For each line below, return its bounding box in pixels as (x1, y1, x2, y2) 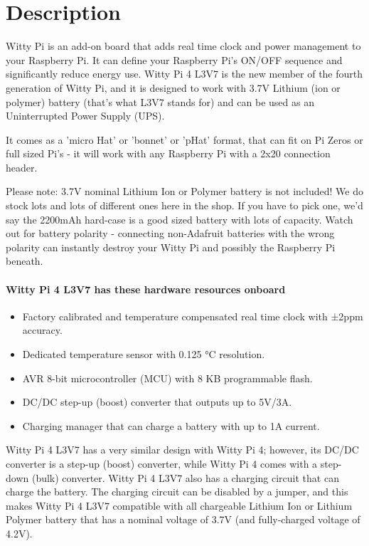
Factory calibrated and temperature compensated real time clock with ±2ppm (22, 308, 363, 323)
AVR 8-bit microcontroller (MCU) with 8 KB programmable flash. (22, 370, 313, 385)
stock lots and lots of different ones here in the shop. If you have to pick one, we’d (6, 198, 363, 213)
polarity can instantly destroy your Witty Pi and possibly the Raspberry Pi (6, 239, 336, 254)
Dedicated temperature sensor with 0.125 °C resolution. (22, 347, 265, 362)
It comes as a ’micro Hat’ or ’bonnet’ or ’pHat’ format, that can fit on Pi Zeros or (6, 132, 363, 147)
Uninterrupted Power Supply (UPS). (6, 108, 165, 123)
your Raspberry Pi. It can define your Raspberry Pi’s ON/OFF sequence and (6, 52, 343, 67)
